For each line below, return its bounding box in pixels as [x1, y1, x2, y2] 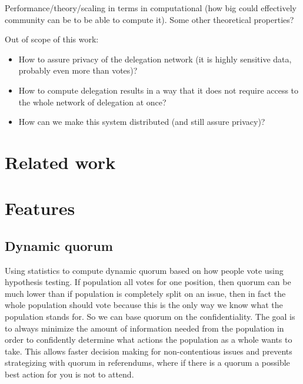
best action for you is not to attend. [5, 368, 134, 380]
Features [5, 196, 75, 220]
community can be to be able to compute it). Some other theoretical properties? [5, 13, 294, 25]
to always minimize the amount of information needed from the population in [5, 322, 284, 334]
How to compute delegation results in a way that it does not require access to [18, 84, 299, 96]
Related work [5, 150, 116, 174]
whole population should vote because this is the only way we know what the [5, 299, 283, 311]
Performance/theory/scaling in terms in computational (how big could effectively [5, 2, 297, 14]
